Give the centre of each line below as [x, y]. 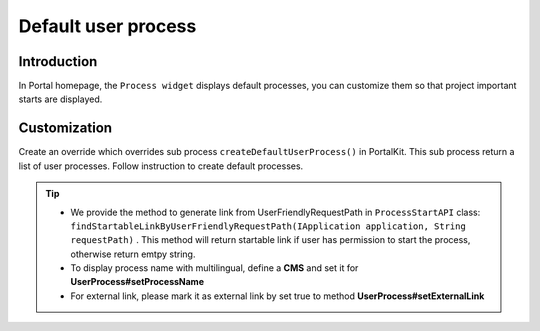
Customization [65, 128]
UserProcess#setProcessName [137, 282]
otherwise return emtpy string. [133, 254]
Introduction [58, 61]
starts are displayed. [60, 99]
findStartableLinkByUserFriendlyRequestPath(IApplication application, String [268, 226]
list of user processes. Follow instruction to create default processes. [161, 166]
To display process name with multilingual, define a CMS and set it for [214, 268]
